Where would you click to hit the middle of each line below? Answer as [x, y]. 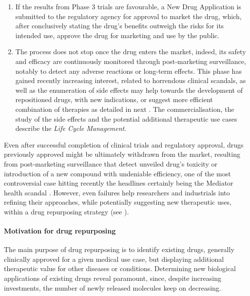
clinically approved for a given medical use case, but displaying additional [114, 259]
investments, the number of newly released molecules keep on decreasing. [113, 287]
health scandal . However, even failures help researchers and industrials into [117, 192]
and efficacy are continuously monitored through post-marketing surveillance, [131, 61]
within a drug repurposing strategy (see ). [67, 211]
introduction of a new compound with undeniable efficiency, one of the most [117, 173]
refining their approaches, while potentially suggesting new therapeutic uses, [118, 202]
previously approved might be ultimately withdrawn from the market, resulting [122, 154]
